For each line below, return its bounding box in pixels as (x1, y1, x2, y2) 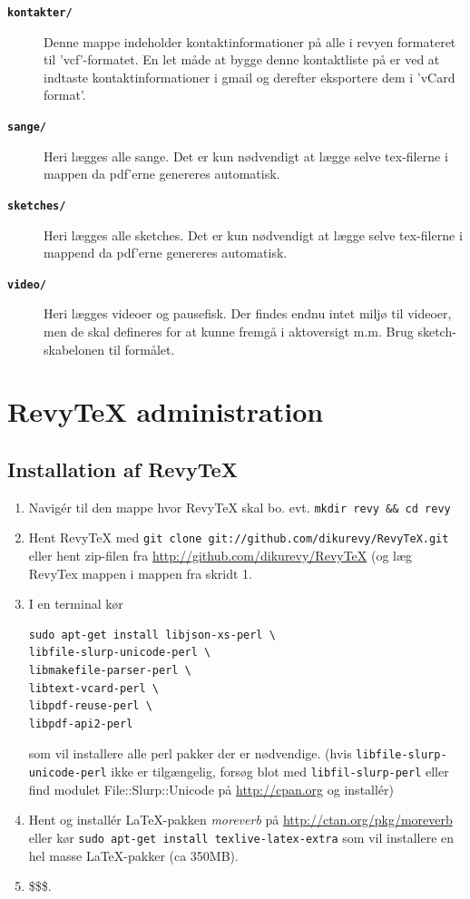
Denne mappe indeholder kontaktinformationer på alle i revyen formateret (44, 32, 456, 51)
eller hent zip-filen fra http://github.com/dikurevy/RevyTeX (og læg (28, 546, 413, 565)
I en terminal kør (28, 594, 123, 613)
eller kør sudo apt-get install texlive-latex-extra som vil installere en (28, 827, 455, 846)
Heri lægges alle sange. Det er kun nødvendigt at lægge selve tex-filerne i (44, 146, 448, 165)
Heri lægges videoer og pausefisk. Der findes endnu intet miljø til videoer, (44, 304, 452, 323)
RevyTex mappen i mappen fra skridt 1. (28, 563, 252, 582)
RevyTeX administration (7, 393, 324, 430)
